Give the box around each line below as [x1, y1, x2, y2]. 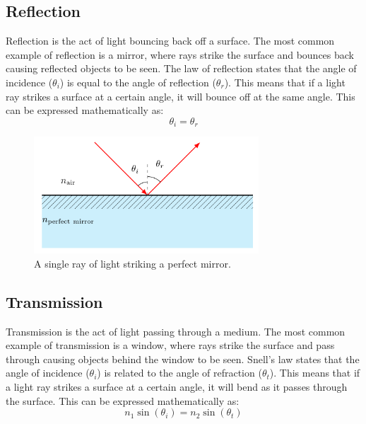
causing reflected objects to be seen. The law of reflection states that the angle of [6, 61, 357, 76]
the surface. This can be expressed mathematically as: [6, 393, 240, 408]
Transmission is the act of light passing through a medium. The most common [6, 323, 346, 338]
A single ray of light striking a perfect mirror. [34, 256, 231, 270]
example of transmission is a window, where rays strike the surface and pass [6, 338, 335, 353]
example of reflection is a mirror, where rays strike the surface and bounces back [6, 47, 354, 62]
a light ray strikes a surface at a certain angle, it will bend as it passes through [6, 379, 348, 394]
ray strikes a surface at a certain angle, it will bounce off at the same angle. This [6, 88, 355, 103]
